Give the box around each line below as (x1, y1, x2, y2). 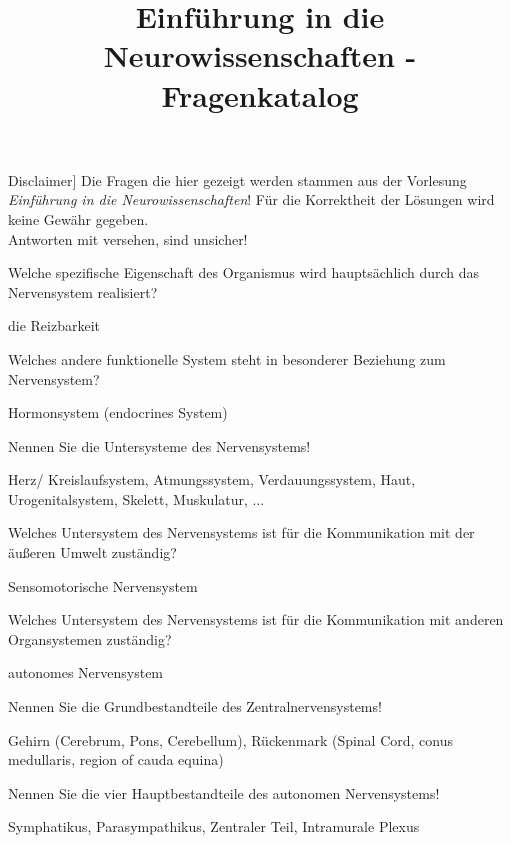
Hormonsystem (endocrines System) (8, 402, 228, 423)
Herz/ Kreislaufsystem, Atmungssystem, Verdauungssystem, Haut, (8, 469, 416, 490)
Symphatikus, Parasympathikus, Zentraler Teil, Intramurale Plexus (8, 816, 420, 837)
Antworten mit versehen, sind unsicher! (8, 228, 248, 249)
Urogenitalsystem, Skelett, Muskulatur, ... (8, 488, 265, 509)
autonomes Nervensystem (8, 662, 164, 683)
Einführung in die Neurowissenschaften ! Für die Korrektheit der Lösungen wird (8, 189, 495, 210)
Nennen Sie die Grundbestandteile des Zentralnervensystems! (8, 696, 382, 717)
